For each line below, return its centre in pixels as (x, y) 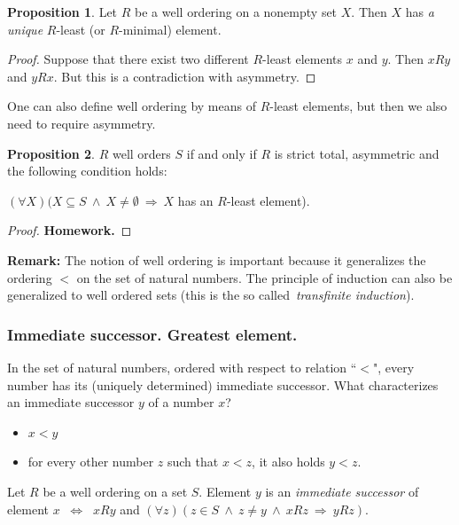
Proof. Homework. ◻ (70, 230)
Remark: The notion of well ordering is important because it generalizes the (217, 259)
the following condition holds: (87, 171)
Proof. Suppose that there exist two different (128, 59)
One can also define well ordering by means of (132, 106)
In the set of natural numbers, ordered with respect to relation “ (182, 367)
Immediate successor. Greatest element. (152, 334)
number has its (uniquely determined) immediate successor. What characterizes (223, 384)
